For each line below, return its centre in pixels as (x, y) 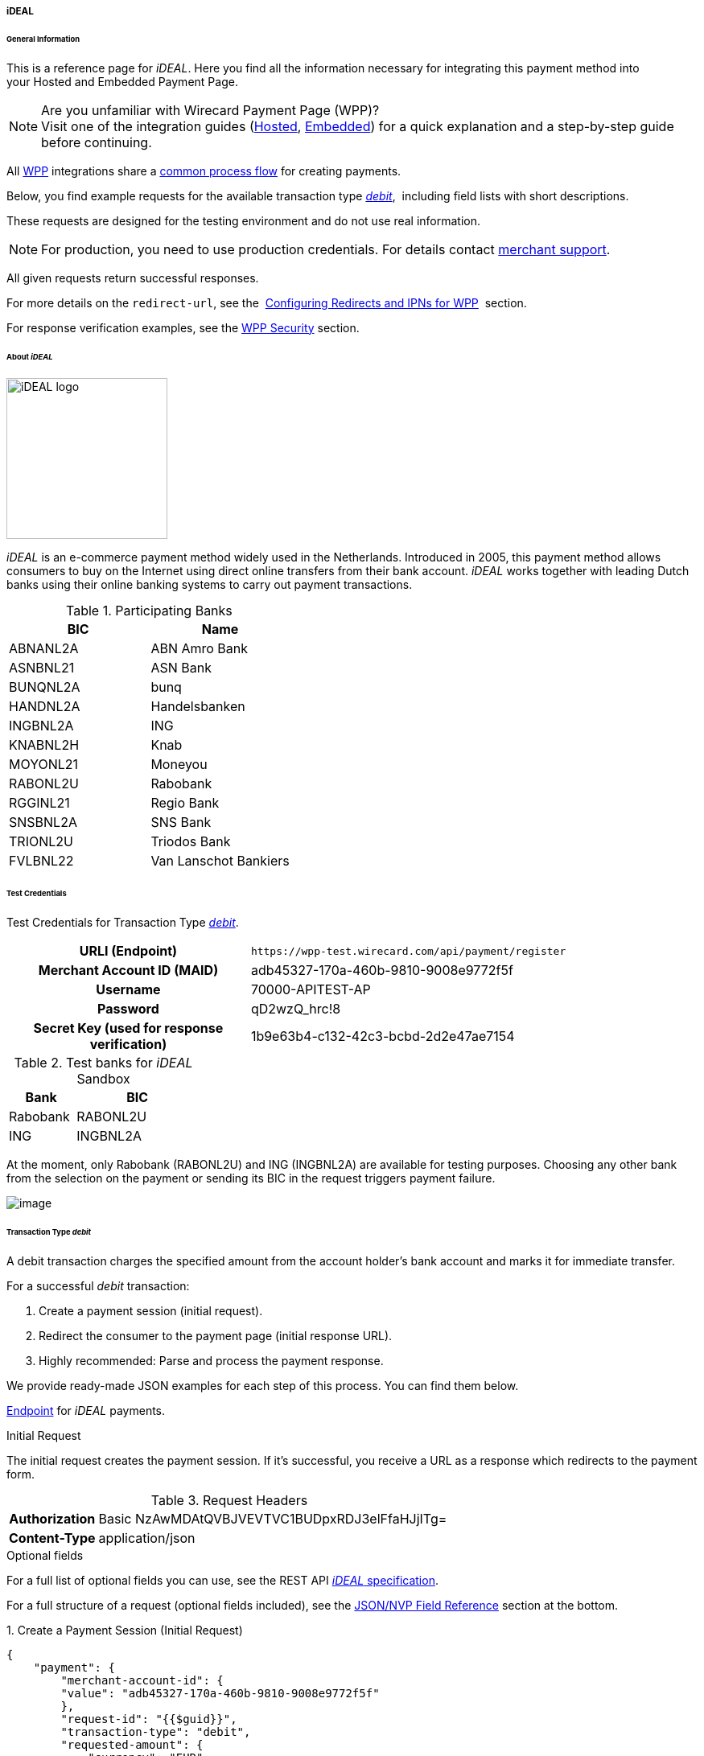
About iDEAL (30, 356)
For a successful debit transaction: (98, 1285)
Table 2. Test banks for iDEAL (103, 1063)
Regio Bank (185, 803)
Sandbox (103, 1079)
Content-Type (52, 1538)
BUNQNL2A (45, 687)
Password (128, 1009)
